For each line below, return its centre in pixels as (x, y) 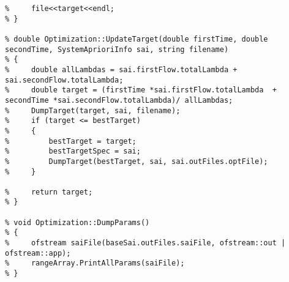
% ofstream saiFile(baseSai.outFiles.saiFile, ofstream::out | (145, 243)
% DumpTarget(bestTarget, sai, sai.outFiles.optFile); (137, 161)
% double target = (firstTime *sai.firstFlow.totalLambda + (141, 90)
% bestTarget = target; (71, 141)
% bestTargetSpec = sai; (73, 151)
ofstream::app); (38, 253)
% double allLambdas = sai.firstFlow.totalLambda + (121, 69)
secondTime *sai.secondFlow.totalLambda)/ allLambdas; (119, 100)
